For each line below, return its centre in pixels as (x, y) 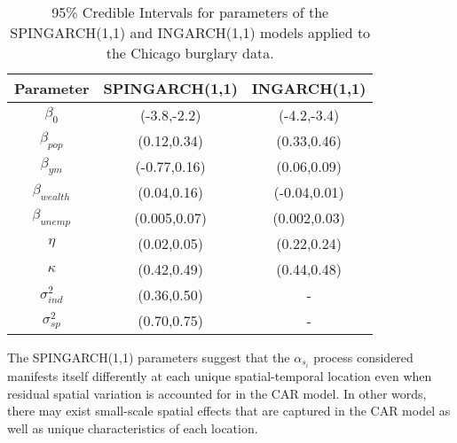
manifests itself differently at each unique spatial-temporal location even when (220, 376)
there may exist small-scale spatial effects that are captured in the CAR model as (229, 411)
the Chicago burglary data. (190, 53)
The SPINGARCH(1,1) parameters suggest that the (149, 357)
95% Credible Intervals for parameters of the (190, 12)
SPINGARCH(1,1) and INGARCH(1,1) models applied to (190, 32)
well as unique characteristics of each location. (133, 427)
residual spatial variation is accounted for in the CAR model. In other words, (217, 393)
